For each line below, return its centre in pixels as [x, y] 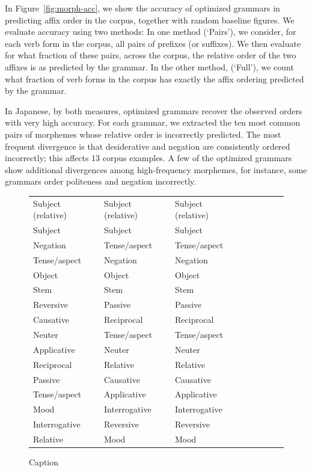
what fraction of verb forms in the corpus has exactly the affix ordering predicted [154, 78]
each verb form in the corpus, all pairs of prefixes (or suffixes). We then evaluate [153, 43]
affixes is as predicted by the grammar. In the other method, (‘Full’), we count [149, 66]
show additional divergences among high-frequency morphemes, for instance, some [156, 169]
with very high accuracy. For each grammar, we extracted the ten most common [153, 122]
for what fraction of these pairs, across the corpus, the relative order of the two [151, 55]
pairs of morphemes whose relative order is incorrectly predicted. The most [143, 134]
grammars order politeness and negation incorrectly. [101, 181]
